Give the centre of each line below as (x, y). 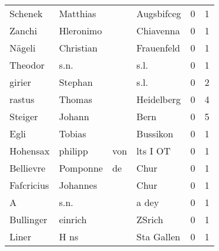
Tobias (73, 133)
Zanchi (23, 30)
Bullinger (28, 219)
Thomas (75, 99)
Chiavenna (158, 30)
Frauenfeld (158, 48)
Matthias (78, 13)
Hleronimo (80, 30)
